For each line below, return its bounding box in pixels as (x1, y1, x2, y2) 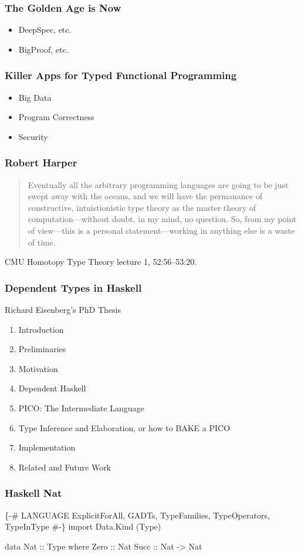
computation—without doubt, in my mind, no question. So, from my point (28, 213, 297, 225)
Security (18, 130, 48, 142)
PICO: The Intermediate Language (18, 401, 144, 414)
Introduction (18, 323, 64, 335)
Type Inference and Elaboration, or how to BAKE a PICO (18, 421, 231, 434)
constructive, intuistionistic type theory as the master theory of (28, 201, 256, 213)
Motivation (18, 362, 58, 374)
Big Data (18, 91, 52, 103)
